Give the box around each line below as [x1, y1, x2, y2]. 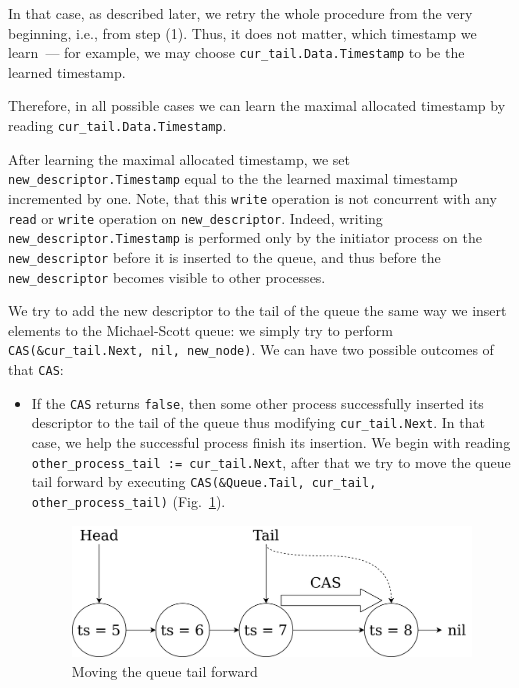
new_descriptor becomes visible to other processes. [8, 266, 326, 287]
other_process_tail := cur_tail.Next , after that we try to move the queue [31, 451, 511, 472]
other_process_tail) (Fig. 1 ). [31, 490, 226, 511]
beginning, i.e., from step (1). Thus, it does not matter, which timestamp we [8, 22, 477, 43]
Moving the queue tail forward [71, 660, 258, 681]
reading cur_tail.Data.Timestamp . [8, 115, 227, 136]
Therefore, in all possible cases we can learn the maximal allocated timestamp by [8, 95, 506, 116]
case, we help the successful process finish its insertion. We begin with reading [31, 432, 511, 453]
